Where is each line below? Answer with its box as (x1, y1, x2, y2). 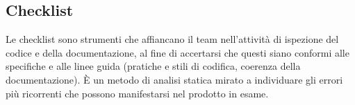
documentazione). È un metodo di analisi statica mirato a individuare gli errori (6, 72, 343, 86)
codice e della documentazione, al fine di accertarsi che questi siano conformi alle (6, 45, 349, 59)
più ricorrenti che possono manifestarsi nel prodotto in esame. (6, 86, 269, 100)
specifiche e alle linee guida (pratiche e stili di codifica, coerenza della (6, 59, 301, 73)
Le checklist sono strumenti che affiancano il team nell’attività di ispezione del (6, 32, 339, 46)
